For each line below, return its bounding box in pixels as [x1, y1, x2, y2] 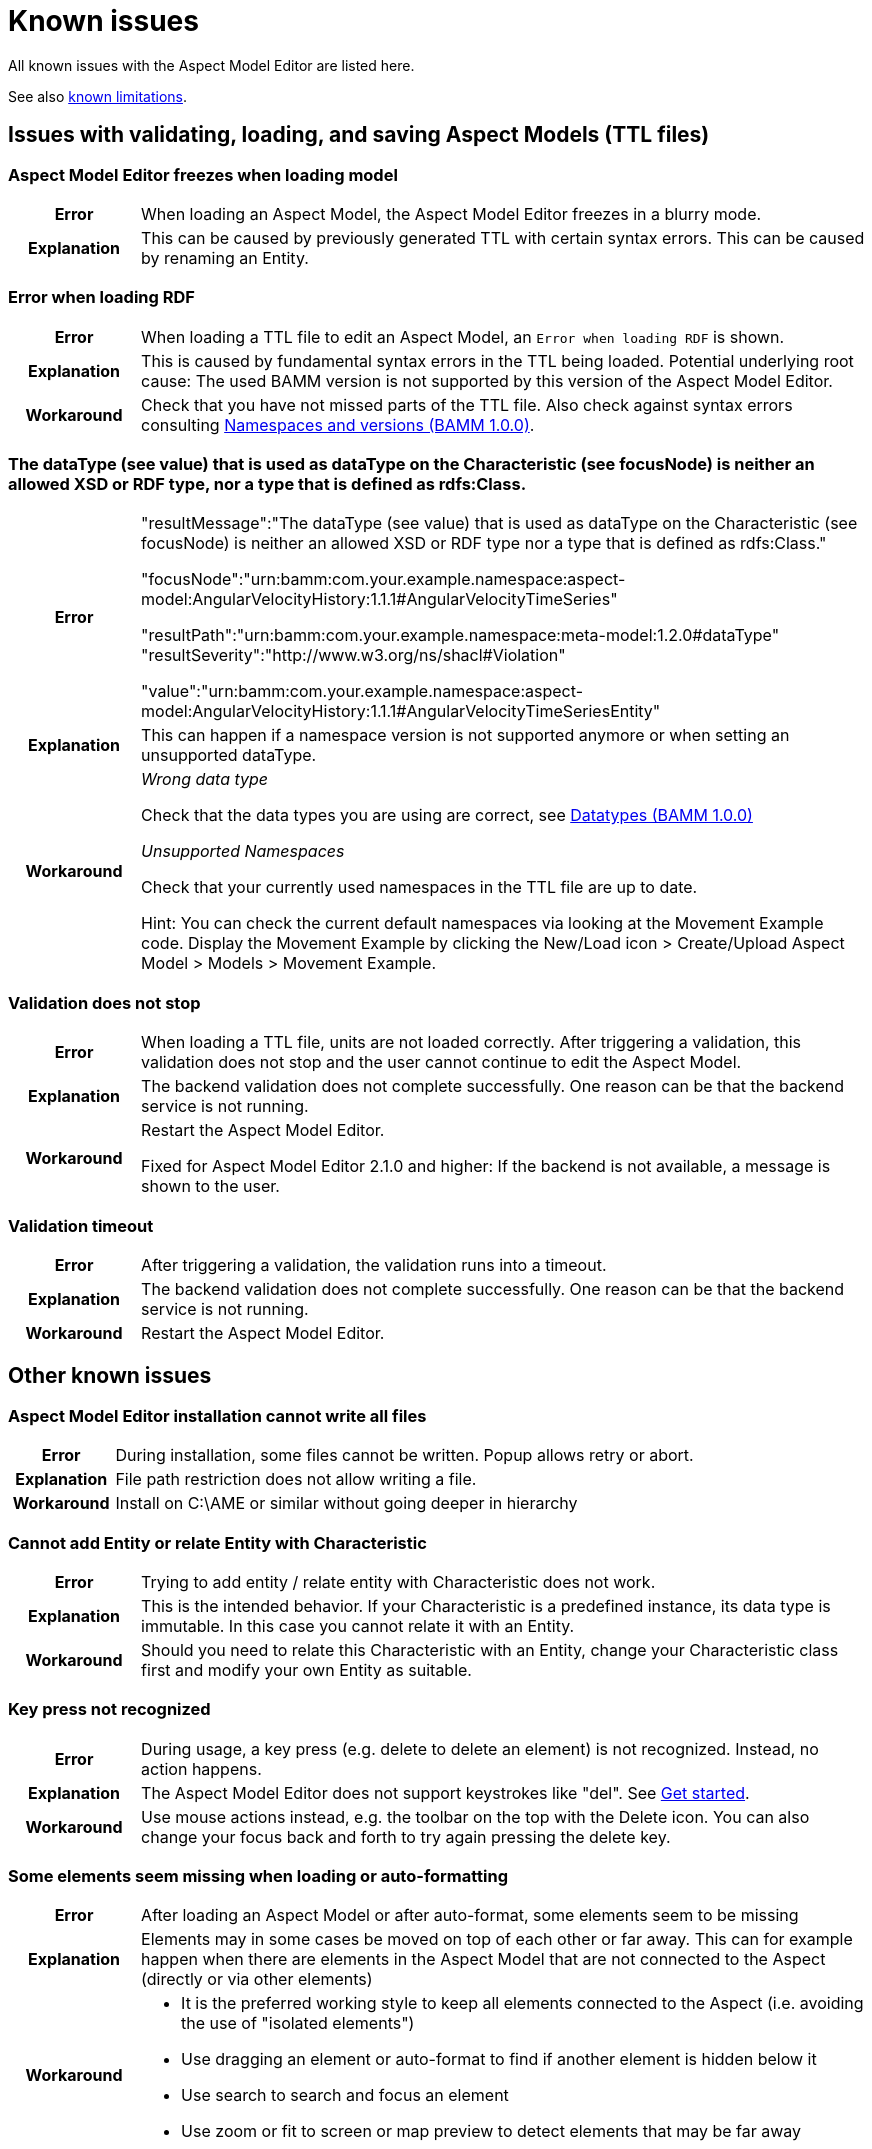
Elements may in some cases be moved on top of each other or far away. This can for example [141, 1929, 853, 1950]
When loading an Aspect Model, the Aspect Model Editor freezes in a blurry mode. [141, 203, 762, 224]
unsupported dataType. [141, 745, 317, 766]
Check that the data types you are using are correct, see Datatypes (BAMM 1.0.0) [141, 805, 753, 826]
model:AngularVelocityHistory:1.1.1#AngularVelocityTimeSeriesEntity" [141, 701, 661, 722]
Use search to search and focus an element [181, 2085, 509, 2106]
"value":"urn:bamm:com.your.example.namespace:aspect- [141, 681, 584, 702]
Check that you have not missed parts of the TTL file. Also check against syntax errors [141, 394, 793, 415]
